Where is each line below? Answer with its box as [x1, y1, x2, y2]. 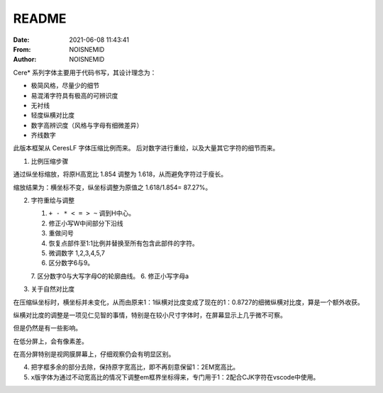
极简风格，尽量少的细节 [30, 82, 99, 90]
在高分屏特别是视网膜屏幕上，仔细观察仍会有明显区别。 [13, 350, 175, 358]
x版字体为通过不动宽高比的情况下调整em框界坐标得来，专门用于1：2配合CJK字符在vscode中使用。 [30, 372, 320, 381]
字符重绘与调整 [30, 196, 74, 205]
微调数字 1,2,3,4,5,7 [48, 248, 106, 257]
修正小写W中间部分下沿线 [48, 218, 123, 227]
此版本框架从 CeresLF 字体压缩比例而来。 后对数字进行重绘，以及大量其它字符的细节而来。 [13, 144, 279, 153]
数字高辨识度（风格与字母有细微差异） [30, 121, 143, 129]
